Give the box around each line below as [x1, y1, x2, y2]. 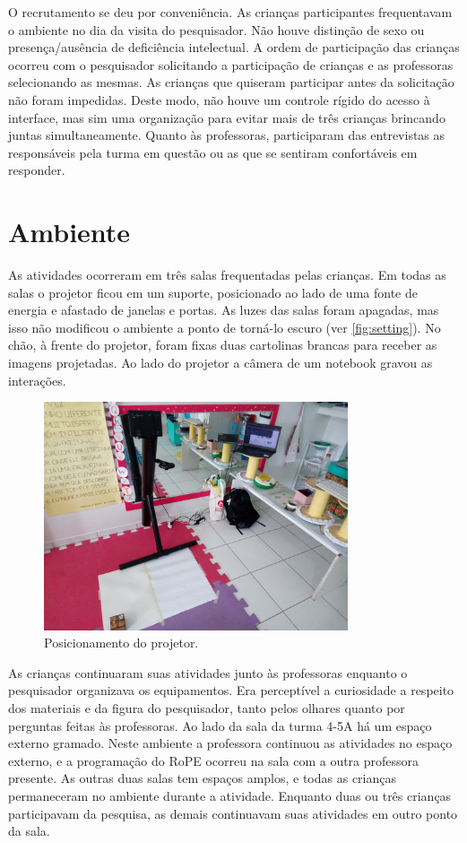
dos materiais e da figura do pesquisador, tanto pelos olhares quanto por [8, 698, 405, 717]
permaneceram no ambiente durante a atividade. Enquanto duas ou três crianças [8, 786, 452, 804]
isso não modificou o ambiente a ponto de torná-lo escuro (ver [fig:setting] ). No [8, 317, 441, 336]
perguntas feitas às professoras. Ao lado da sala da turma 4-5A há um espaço [8, 716, 432, 734]
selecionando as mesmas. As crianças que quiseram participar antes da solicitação [8, 73, 454, 91]
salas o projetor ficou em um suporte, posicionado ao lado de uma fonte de [8, 282, 418, 301]
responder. [8, 161, 65, 179]
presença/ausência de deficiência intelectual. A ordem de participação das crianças [8, 38, 460, 56]
